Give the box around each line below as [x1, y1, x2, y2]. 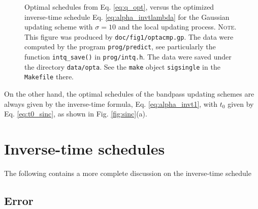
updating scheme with [24, 21, 93, 32]
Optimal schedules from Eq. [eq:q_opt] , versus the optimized [24, 2, 214, 12]
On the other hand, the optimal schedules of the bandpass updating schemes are [4, 88, 254, 99]
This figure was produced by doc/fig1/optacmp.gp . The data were [24, 31, 234, 42]
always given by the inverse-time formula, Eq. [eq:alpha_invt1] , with [4, 98, 218, 109]
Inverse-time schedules [4, 138, 165, 159]
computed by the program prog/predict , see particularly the [24, 41, 216, 52]
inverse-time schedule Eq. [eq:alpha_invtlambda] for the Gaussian [24, 11, 230, 22]
